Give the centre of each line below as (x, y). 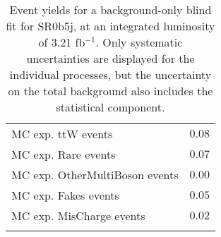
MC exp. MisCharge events (78, 215)
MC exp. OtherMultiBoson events (95, 175)
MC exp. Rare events (64, 154)
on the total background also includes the (110, 91)
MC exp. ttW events (62, 134)
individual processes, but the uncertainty (110, 74)
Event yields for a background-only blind (110, 10)
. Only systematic (139, 42)
